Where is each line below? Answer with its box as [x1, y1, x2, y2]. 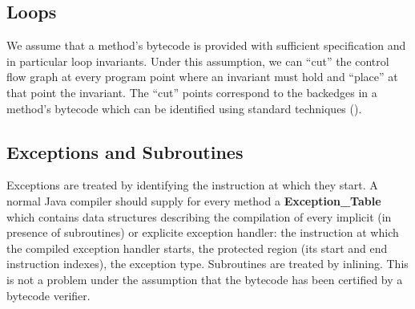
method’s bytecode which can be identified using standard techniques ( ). [6, 100, 362, 116]
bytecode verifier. [6, 287, 91, 303]
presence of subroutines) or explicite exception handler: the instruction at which [6, 224, 399, 241]
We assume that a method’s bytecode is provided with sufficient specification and [6, 37, 406, 54]
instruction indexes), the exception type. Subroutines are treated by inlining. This [6, 255, 409, 272]
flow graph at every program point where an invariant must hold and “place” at [6, 68, 398, 85]
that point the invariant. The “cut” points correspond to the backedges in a [6, 83, 377, 100]
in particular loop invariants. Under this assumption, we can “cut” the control [6, 52, 389, 69]
